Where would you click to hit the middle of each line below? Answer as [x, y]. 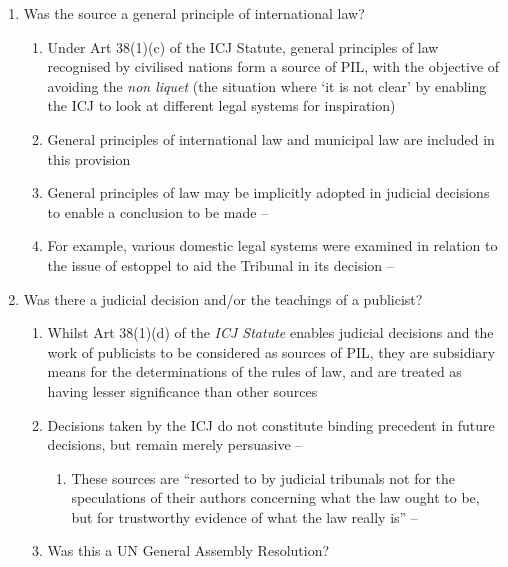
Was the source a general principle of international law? [194, 13]
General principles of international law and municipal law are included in [271, 138]
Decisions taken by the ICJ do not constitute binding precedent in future [271, 424]
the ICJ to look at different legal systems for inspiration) [221, 105]
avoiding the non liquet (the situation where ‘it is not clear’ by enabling [267, 85]
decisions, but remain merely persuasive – [175, 444]
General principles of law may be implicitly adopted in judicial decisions [268, 192]
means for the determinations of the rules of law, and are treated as [254, 371]
